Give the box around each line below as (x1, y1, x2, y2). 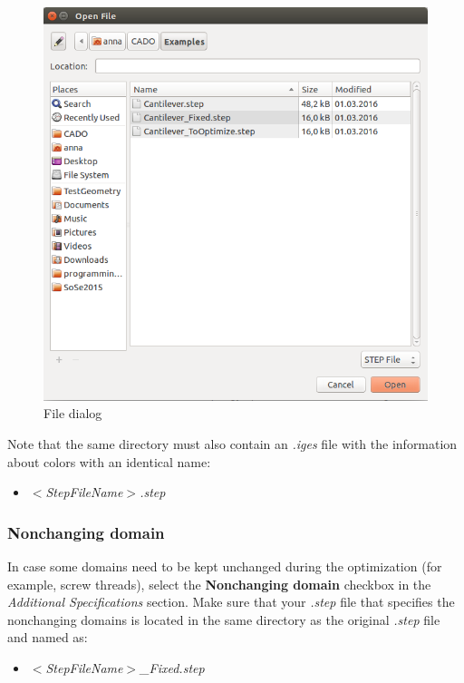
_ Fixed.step (140, 659, 205, 678)
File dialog (43, 404, 102, 423)
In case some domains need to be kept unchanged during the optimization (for (7, 557, 442, 576)
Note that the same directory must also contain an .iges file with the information (7, 434, 458, 454)
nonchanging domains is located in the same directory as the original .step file (7, 610, 440, 629)
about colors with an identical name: (7, 452, 211, 471)
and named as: (7, 628, 88, 647)
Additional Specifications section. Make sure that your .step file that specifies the (7, 592, 455, 611)
